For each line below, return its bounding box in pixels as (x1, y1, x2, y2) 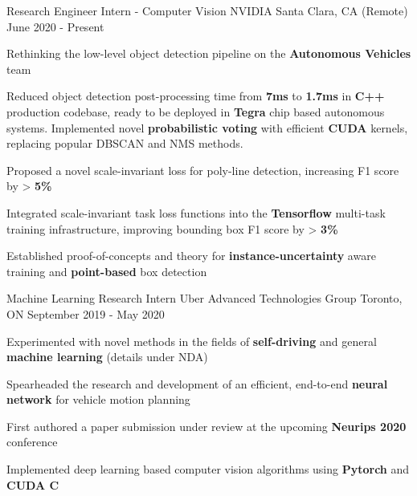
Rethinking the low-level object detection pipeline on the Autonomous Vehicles (6, 45, 411, 62)
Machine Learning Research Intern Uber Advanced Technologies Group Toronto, (6, 290, 403, 307)
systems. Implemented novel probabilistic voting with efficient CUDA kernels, (6, 119, 408, 136)
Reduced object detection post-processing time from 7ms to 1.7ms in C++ (6, 87, 385, 104)
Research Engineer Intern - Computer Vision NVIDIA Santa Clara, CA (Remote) (6, 2, 408, 18)
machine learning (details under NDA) (6, 348, 208, 365)
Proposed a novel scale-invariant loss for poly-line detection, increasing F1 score (6, 161, 399, 178)
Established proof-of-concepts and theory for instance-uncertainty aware (6, 247, 376, 264)
